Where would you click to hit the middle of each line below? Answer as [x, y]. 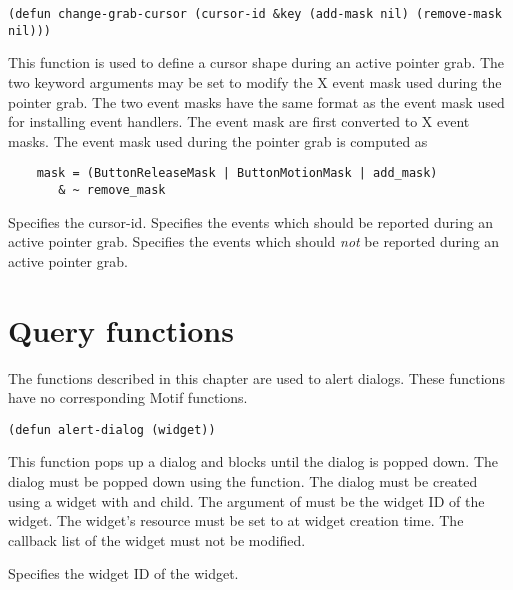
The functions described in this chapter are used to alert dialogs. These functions [256, 377]
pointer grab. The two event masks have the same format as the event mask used [256, 101]
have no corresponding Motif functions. [128, 397]
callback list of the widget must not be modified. [157, 539]
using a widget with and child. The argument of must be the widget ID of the [246, 500]
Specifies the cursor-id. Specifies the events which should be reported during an [251, 221]
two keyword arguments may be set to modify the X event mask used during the [255, 81]
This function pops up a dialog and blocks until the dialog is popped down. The [253, 461]
